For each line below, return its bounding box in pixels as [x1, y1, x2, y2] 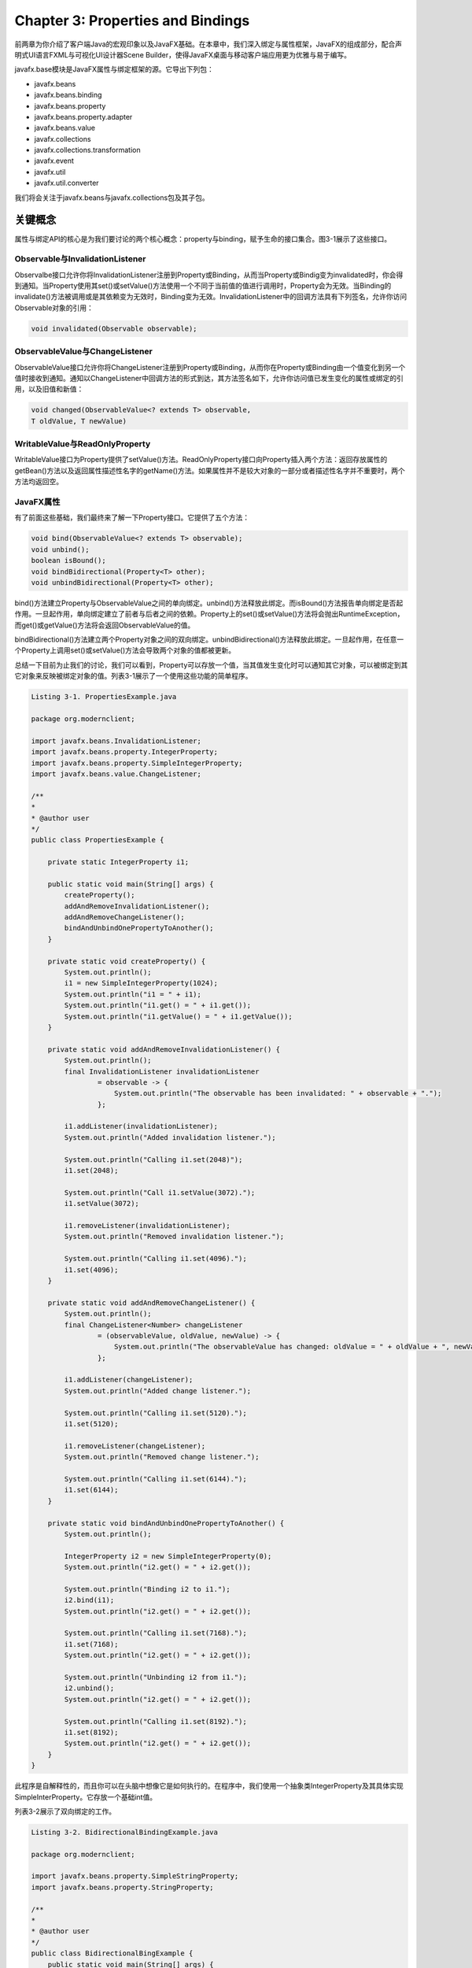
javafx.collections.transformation [34, 146, 141, 155]
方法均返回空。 [14, 477, 63, 486]
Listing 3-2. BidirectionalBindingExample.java [31, 1827, 218, 1837]
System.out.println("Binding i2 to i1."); [64, 1585, 231, 1593]
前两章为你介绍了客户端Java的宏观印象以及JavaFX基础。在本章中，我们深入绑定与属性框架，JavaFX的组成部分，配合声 [14, 39, 403, 49]
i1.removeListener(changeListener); [64, 1441, 206, 1450]
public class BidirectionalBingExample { [31, 1949, 194, 1958]
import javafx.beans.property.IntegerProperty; [31, 748, 218, 756]
